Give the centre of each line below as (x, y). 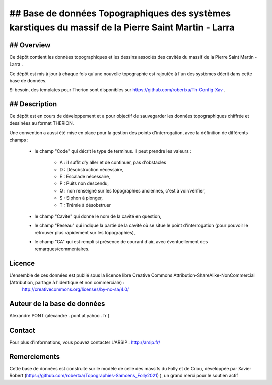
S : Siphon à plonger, (81, 198)
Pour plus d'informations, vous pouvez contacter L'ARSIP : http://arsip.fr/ (85, 342)
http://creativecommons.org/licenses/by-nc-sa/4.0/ (76, 289)
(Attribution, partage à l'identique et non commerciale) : (67, 282)
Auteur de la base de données (57, 304)
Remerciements (35, 357)
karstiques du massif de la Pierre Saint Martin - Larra (122, 27)
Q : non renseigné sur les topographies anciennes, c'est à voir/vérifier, (133, 190)
